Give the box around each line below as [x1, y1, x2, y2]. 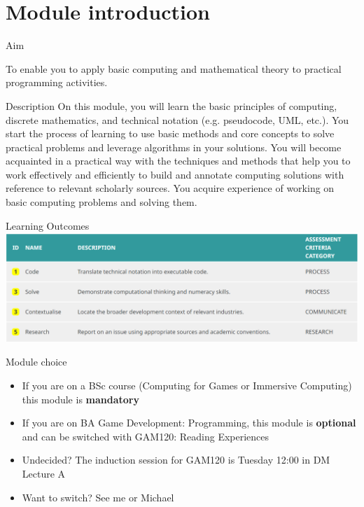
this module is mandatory [22, 391, 139, 406]
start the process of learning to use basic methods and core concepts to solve [6, 126, 335, 141]
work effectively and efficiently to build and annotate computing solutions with [6, 167, 344, 181]
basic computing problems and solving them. [6, 195, 197, 209]
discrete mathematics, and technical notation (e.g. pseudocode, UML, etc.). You [6, 112, 349, 127]
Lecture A [22, 466, 66, 480]
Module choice [6, 354, 67, 369]
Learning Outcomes [6, 218, 90, 232]
